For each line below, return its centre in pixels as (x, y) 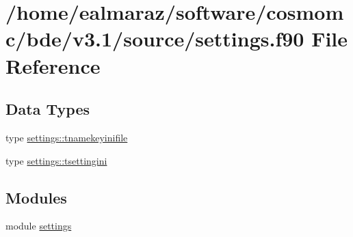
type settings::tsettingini (56, 160)
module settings (39, 226)
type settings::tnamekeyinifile (67, 137)
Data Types (48, 109)
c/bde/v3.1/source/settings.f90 (155, 39)
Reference (53, 65)
